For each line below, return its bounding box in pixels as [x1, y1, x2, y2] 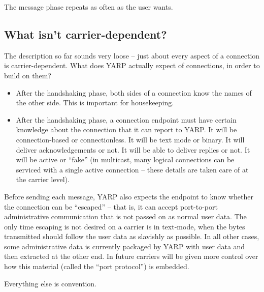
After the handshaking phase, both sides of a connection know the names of [16, 87, 252, 98]
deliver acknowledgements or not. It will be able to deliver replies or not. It [16, 144, 250, 155]
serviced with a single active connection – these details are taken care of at [16, 164, 249, 174]
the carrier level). [16, 174, 70, 185]
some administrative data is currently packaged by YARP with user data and [4, 241, 245, 251]
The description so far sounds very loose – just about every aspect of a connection [4, 50, 260, 61]
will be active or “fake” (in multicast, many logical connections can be [16, 154, 235, 165]
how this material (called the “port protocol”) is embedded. [4, 261, 189, 272]
